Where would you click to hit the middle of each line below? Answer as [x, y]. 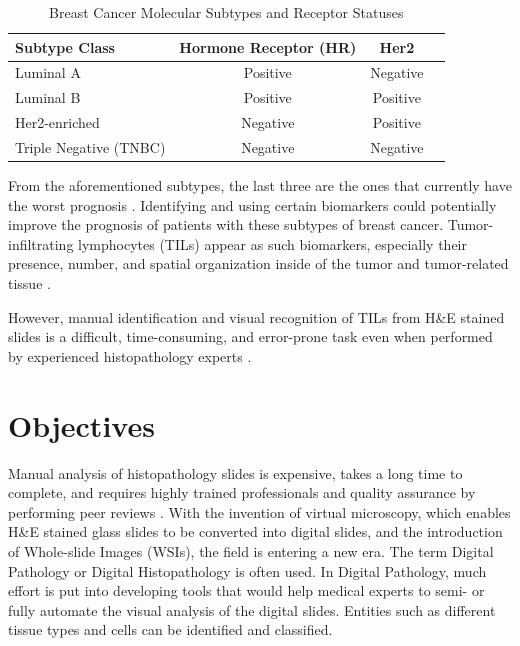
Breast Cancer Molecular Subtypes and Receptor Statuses [226, 12]
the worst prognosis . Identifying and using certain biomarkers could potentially [252, 204]
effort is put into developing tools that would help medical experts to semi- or [246, 590]
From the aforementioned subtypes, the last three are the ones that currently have [260, 185]
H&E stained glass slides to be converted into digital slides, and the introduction [255, 531]
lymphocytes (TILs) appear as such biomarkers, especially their [272, 243]
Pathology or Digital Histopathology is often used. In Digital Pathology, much [247, 570]
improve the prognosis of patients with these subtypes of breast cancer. [226, 224]
